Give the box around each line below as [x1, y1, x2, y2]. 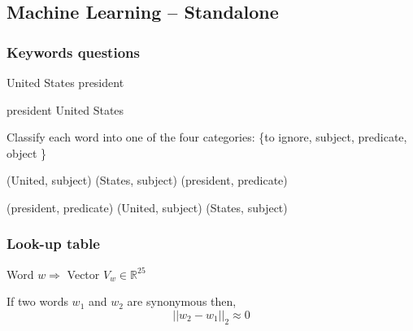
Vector [67, 265, 100, 282]
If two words [7, 293, 68, 310]
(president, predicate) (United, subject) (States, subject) [7, 198, 288, 216]
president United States [7, 101, 124, 118]
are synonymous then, [127, 293, 237, 310]
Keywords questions [7, 41, 140, 62]
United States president [7, 74, 124, 90]
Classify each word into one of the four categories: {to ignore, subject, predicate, [7, 128, 407, 146]
